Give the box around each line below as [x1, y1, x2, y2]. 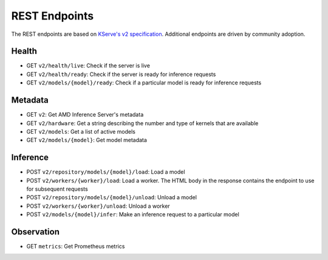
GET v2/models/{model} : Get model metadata [26, 137, 147, 144]
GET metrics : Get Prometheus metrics [26, 243, 125, 250]
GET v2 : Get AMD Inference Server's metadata [26, 111, 144, 118]
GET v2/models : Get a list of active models [26, 128, 136, 135]
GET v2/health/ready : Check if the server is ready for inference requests [26, 70, 216, 78]
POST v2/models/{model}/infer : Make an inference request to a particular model [26, 211, 239, 218]
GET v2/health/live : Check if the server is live [26, 62, 150, 69]
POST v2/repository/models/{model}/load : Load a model [26, 168, 185, 176]
